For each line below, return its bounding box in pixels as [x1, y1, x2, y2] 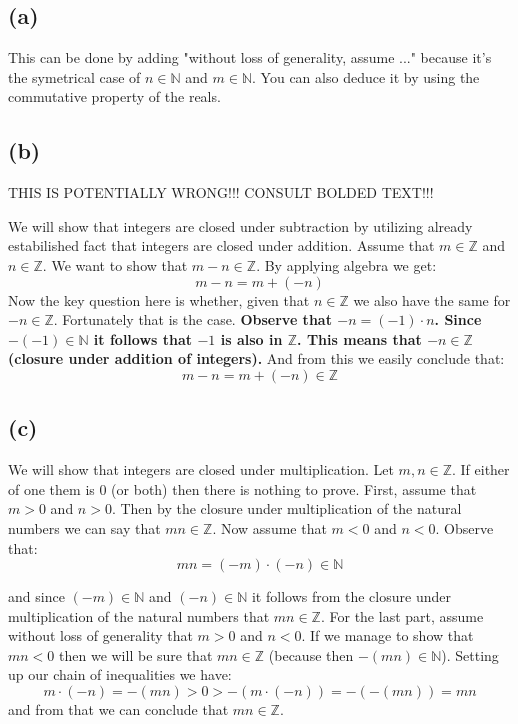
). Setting [441, 644, 499, 665]
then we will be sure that [59, 644, 213, 665]
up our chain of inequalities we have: [8, 664, 232, 685]
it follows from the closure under [251, 586, 451, 607]
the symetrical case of [8, 66, 141, 87]
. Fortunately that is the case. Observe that [53, 309, 332, 330]
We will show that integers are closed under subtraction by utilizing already [8, 215, 473, 236]
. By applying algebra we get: [256, 254, 437, 275]
